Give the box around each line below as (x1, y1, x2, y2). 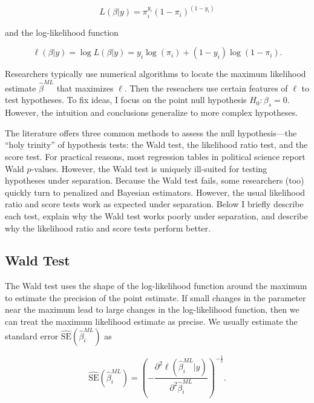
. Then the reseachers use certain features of (124, 81, 288, 94)
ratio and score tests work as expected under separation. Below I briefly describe (5, 198, 304, 210)
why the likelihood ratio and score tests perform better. (5, 221, 211, 234)
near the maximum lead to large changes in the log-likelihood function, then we (5, 303, 299, 316)
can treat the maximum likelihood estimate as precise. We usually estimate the (5, 315, 298, 328)
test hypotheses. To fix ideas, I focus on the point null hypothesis (5, 93, 247, 106)
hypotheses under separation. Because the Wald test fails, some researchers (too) (5, 174, 304, 187)
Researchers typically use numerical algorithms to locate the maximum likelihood (5, 67, 306, 80)
